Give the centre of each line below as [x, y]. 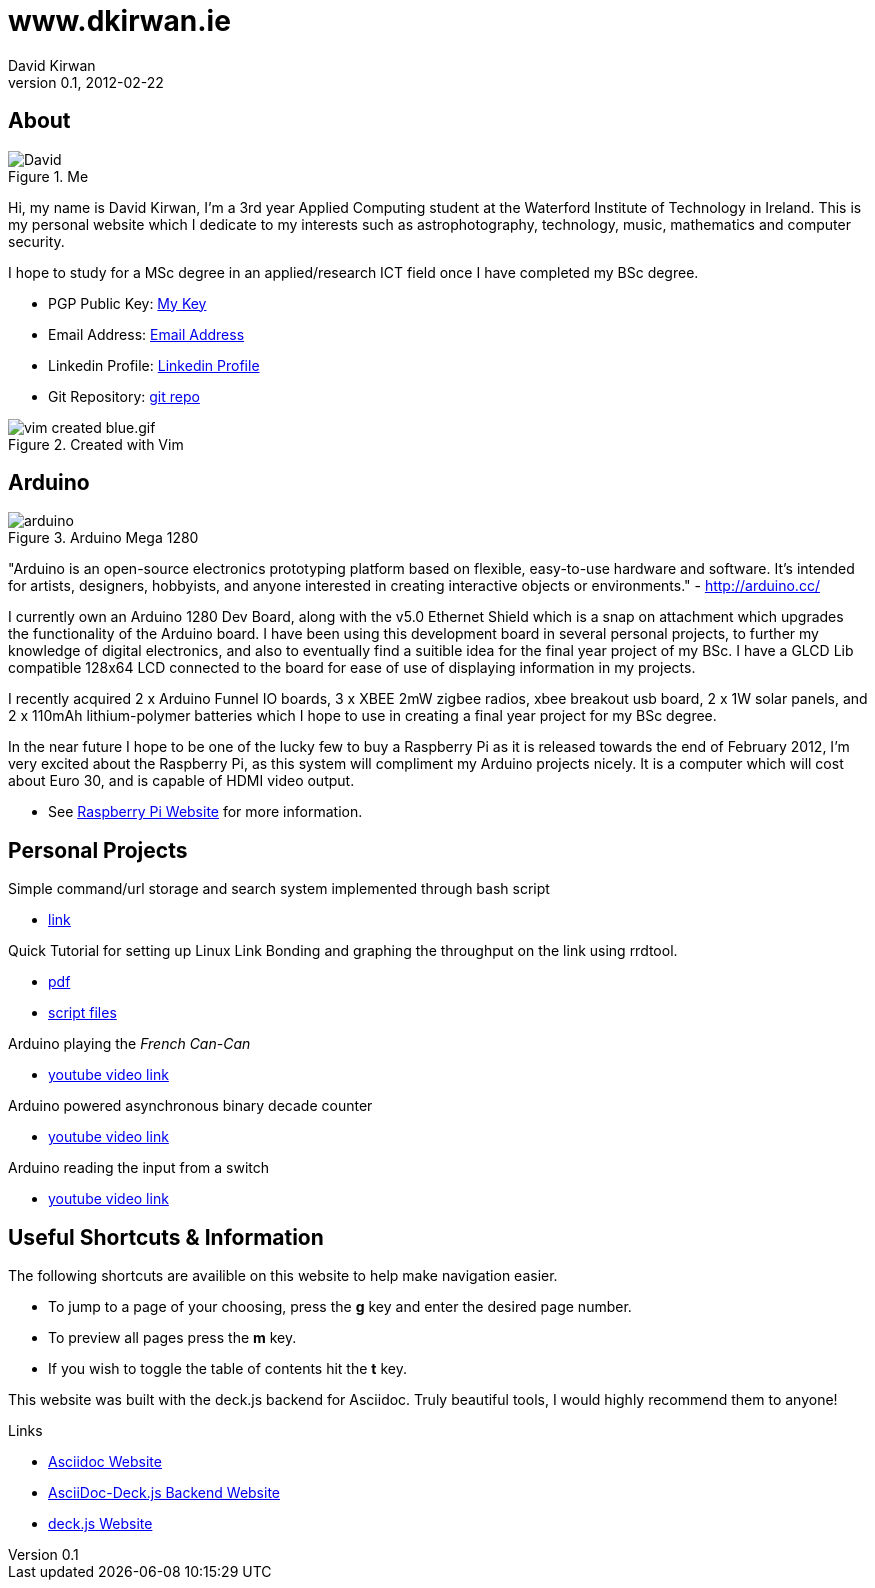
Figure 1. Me [48, 176]
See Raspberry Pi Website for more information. [205, 812]
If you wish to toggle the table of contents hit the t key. [227, 1369]
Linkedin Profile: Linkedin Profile [154, 365]
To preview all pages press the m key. [172, 1338]
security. [36, 241]
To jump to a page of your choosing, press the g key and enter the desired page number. [340, 1307]
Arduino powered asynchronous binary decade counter [190, 1106]
